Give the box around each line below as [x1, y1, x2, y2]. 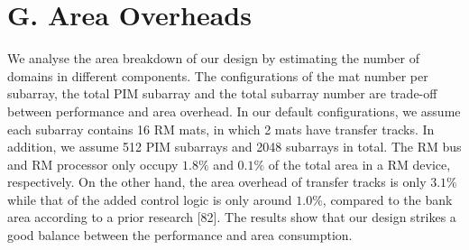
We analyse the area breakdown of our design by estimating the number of [7, 49, 419, 68]
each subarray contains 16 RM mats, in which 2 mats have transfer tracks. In [7, 119, 435, 138]
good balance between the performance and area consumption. [7, 226, 353, 245]
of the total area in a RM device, [268, 154, 451, 173]
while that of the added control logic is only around [7, 190, 292, 208]
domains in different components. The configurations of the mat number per [7, 66, 428, 85]
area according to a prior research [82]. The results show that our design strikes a [7, 208, 456, 227]
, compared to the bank [322, 190, 453, 208]
